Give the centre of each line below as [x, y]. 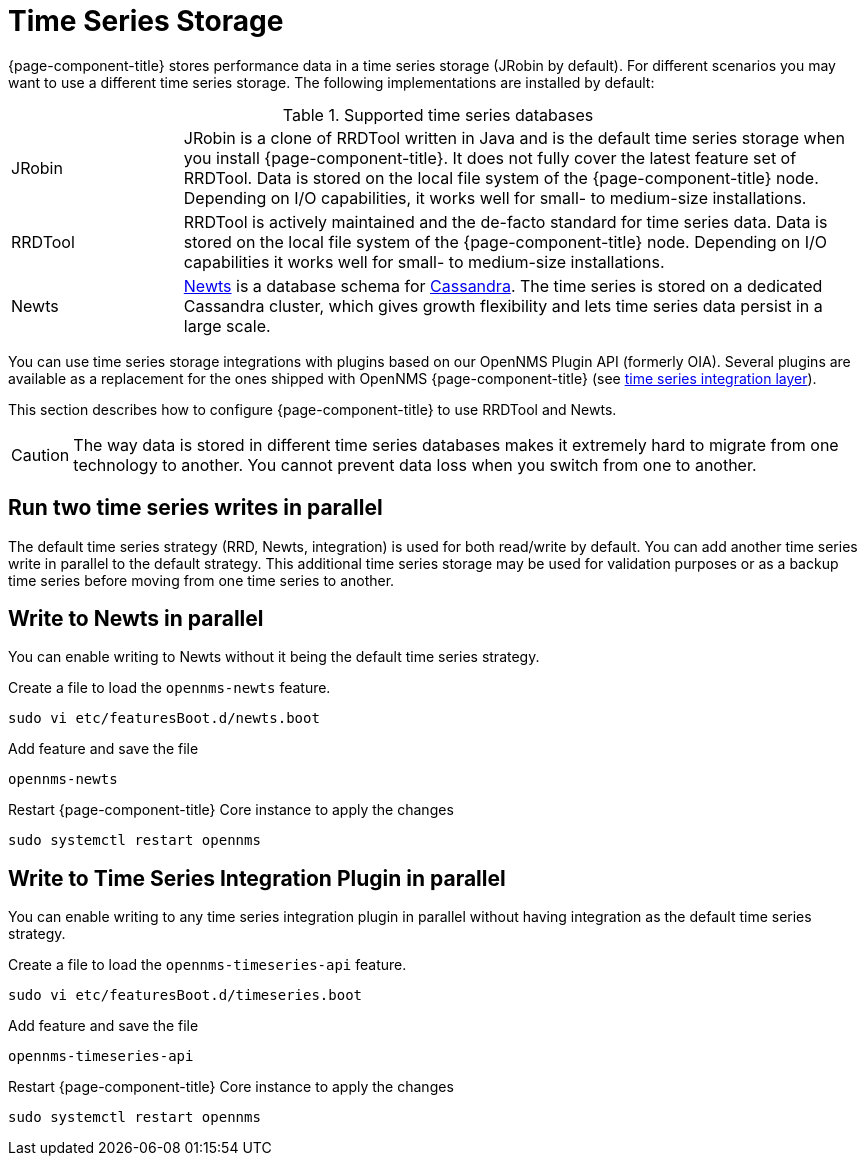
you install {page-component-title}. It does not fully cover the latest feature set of [490, 157]
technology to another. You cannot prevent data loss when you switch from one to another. [415, 464]
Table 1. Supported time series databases [438, 114]
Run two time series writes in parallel [195, 508]
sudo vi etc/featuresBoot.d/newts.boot [164, 718]
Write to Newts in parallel [136, 619]
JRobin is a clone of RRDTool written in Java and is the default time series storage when [514, 137]
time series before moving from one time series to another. [201, 580]
